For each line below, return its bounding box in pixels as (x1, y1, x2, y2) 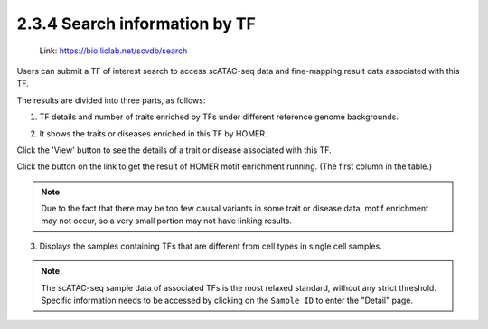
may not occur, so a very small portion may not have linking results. (41, 215, 293, 226)
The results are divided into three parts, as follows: (16, 95, 206, 106)
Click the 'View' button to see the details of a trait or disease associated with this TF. (16, 145, 332, 155)
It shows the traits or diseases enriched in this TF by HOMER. (39, 127, 267, 139)
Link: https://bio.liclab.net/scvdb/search (39, 45, 188, 56)
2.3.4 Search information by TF (16, 14, 257, 33)
